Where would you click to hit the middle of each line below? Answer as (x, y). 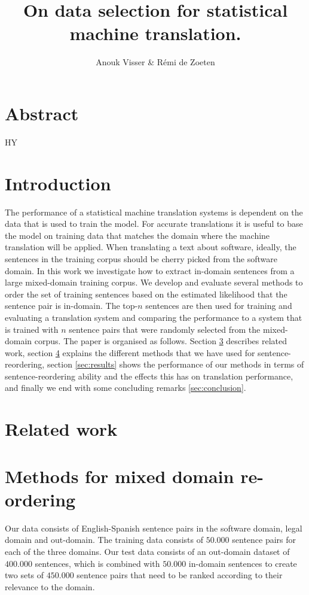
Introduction (58, 183)
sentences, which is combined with (97, 563)
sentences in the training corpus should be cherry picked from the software (141, 258)
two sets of (25, 575)
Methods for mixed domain (120, 476)
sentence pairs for (264, 540)
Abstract (42, 113)
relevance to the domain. (50, 586)
